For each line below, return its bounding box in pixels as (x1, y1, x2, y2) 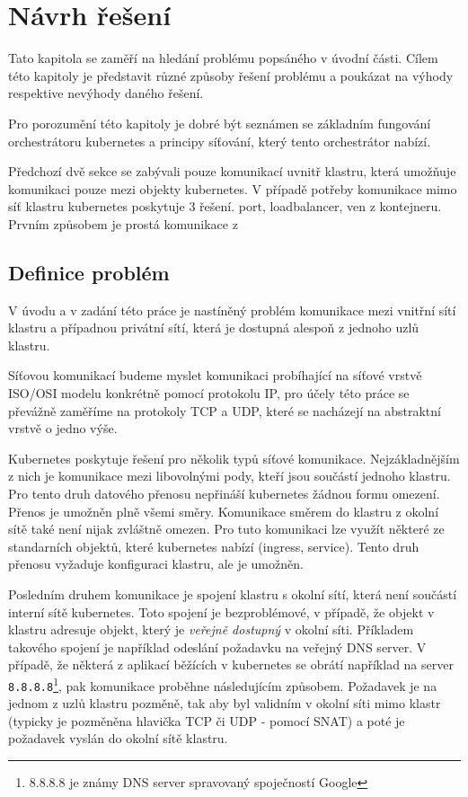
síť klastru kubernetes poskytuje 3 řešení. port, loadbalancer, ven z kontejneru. (8, 197, 442, 216)
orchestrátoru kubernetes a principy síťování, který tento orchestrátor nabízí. (8, 131, 431, 150)
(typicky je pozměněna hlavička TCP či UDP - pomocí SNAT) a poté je (8, 711, 405, 730)
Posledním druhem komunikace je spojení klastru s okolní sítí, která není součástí (8, 584, 457, 603)
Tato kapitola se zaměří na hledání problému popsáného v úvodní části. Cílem (8, 49, 438, 67)
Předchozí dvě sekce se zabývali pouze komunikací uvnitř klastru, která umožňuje (8, 162, 456, 181)
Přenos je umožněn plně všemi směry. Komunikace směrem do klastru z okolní (8, 501, 439, 520)
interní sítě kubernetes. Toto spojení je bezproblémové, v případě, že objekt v (8, 602, 435, 621)
